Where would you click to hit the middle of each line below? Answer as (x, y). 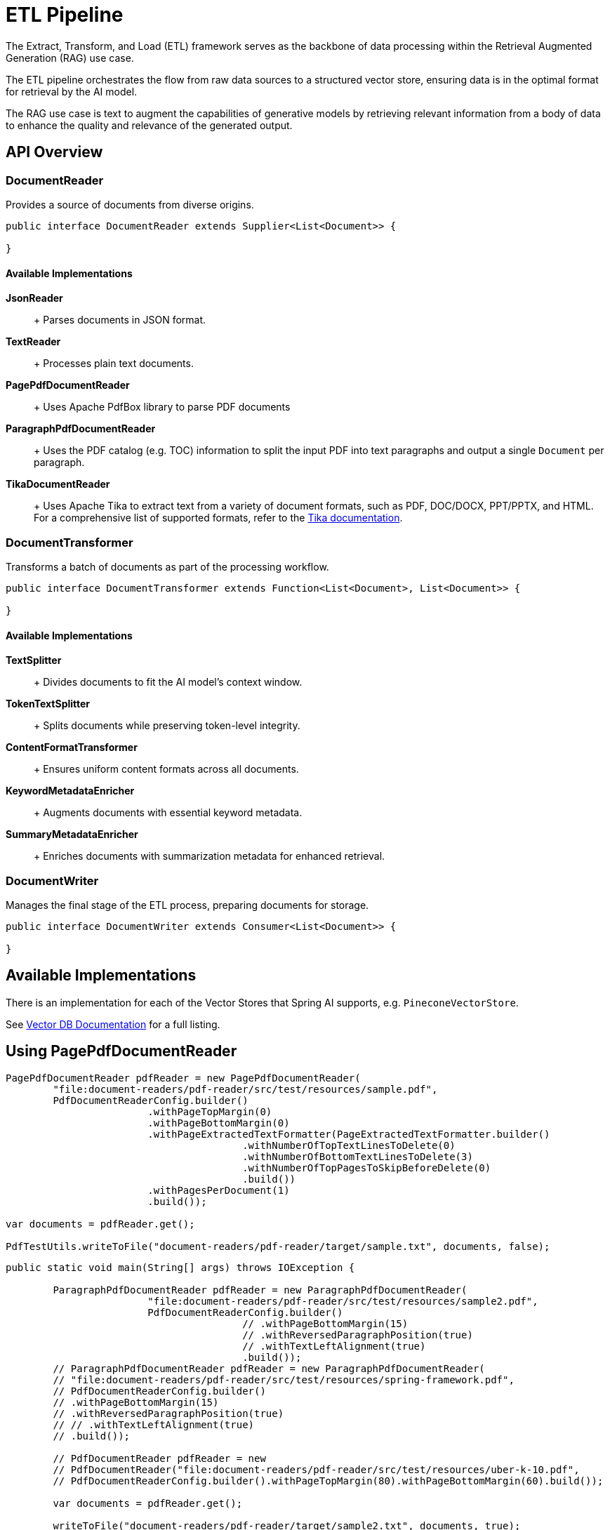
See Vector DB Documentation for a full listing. (113, 1024)
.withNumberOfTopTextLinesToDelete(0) (349, 1145)
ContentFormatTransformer (72, 747)
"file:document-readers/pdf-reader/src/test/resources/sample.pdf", (245, 1089)
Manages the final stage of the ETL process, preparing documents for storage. (187, 905)
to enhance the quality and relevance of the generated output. (149, 125)
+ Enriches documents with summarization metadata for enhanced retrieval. (210, 856)
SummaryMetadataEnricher (72, 834)
